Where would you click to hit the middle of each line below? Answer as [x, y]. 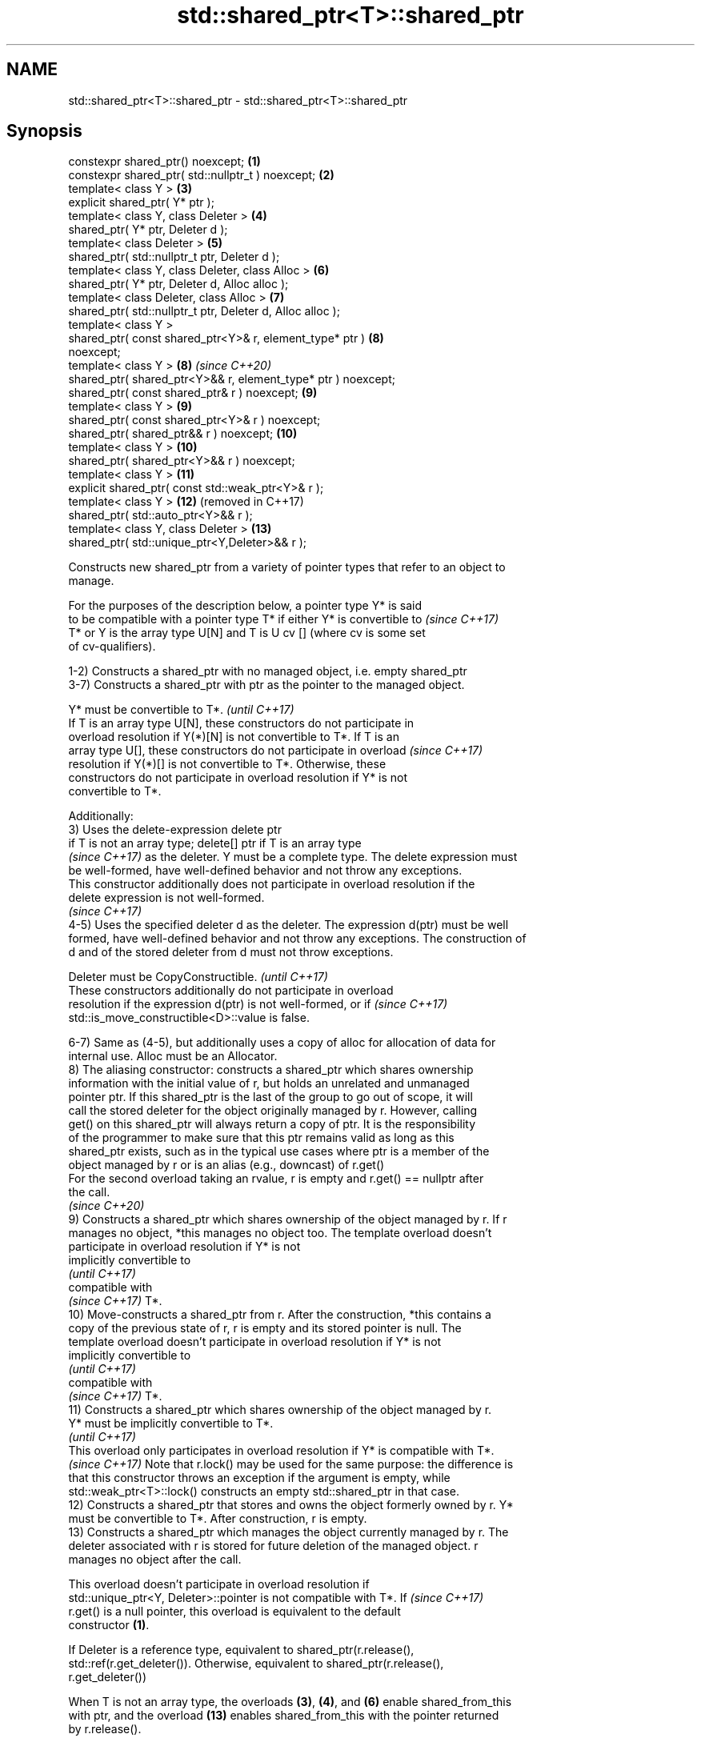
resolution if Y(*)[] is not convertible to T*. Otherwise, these [227, 764]
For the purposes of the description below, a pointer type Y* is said [245, 606]
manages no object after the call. [155, 1560]
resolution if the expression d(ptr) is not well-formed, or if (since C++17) [258, 1004]
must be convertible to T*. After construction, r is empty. [218, 1519]
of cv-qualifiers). [112, 647]
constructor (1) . [109, 1625]
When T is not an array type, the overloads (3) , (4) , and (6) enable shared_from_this [290, 1702]
